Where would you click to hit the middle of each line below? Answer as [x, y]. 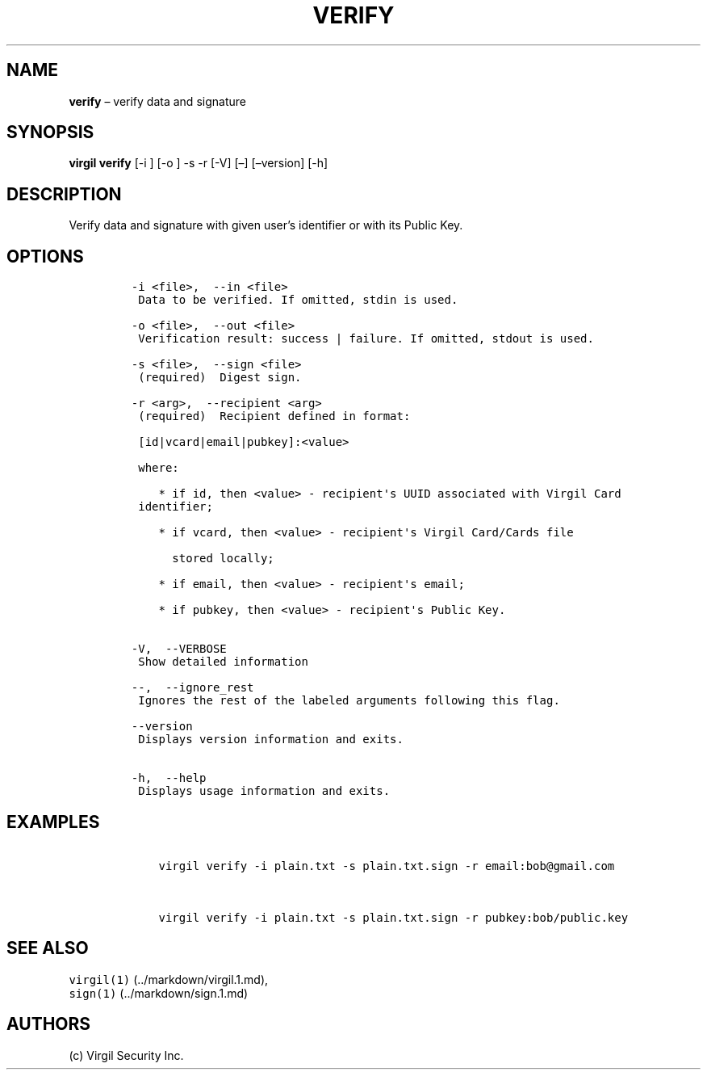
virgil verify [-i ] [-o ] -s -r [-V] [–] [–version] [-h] [199, 163]
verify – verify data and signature [157, 101]
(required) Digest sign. [220, 378]
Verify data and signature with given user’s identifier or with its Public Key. [266, 225]
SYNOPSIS [50, 132]
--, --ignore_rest [192, 688]
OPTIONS [45, 256]
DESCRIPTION [64, 194]
